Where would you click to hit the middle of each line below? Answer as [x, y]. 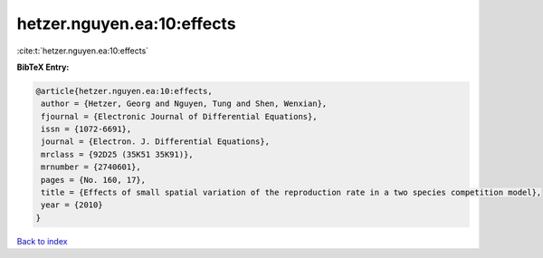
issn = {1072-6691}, [86, 129]
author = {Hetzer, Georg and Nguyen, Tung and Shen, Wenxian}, [184, 104]
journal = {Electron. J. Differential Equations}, [156, 142]
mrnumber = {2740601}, [91, 167]
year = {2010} [72, 205]
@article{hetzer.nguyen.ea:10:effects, [124, 91]
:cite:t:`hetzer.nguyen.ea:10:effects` [83, 51]
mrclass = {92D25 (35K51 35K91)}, [117, 154]
